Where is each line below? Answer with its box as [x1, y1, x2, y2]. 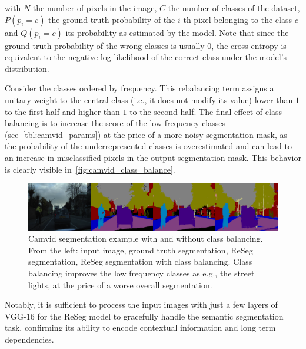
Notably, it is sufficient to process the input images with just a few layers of [5, 298, 278, 311]
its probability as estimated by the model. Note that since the [65, 26, 289, 38]
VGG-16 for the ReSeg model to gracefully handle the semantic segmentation [5, 310, 284, 322]
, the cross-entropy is [211, 39, 287, 51]
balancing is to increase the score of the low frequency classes [5, 117, 226, 129]
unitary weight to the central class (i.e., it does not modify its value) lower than [5, 93, 293, 106]
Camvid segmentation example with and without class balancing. [28, 232, 263, 245]
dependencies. [5, 332, 54, 345]
